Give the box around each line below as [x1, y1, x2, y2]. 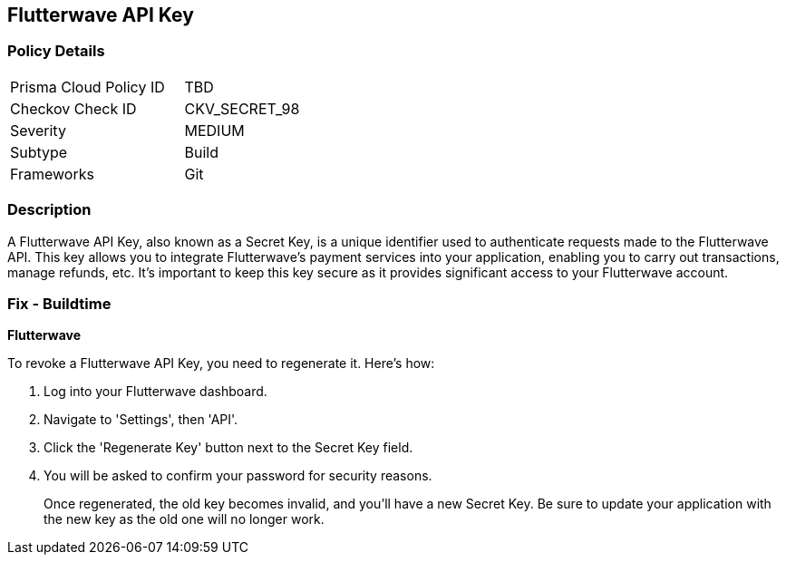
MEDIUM [184, 121, 245, 140]
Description [7, 200, 92, 219]
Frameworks [10, 164, 94, 183]
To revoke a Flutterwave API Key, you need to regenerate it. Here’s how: [7, 355, 435, 372]
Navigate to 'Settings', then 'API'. [44, 412, 238, 428]
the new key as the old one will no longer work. [44, 511, 325, 528]
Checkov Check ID [10, 99, 137, 118]
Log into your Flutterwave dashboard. [44, 383, 267, 400]
